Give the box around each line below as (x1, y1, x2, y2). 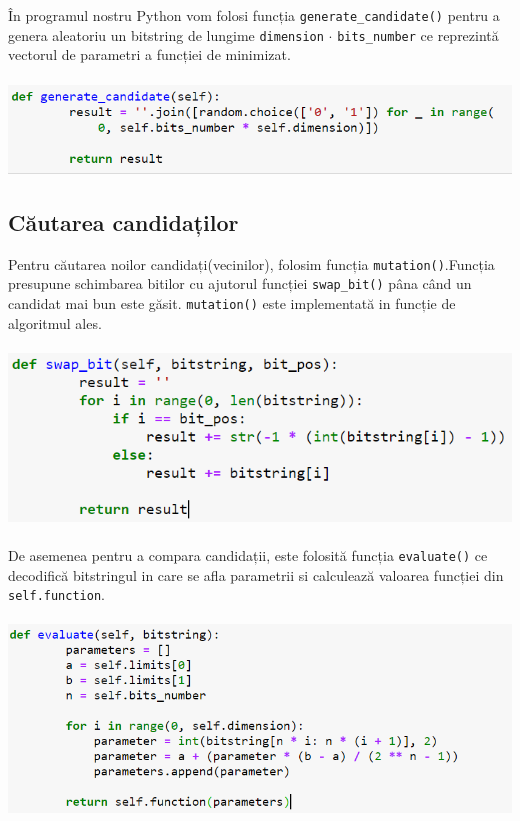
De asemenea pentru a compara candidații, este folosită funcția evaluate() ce (8, 544, 488, 565)
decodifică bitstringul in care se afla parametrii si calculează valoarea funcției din (8, 564, 504, 585)
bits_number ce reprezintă (337, 24, 499, 45)
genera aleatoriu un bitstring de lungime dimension (8, 24, 324, 45)
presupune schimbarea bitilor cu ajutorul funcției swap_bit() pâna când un (8, 273, 472, 294)
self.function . (8, 584, 105, 605)
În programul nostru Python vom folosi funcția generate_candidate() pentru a (8, 5, 500, 25)
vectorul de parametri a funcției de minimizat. (8, 44, 291, 65)
